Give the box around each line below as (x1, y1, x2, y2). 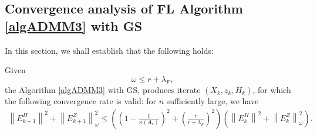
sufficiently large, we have (166, 95, 259, 107)
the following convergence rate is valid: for (5, 95, 157, 107)
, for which (252, 83, 291, 95)
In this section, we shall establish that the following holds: (5, 44, 214, 56)
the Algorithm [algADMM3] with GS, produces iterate (5, 83, 201, 95)
